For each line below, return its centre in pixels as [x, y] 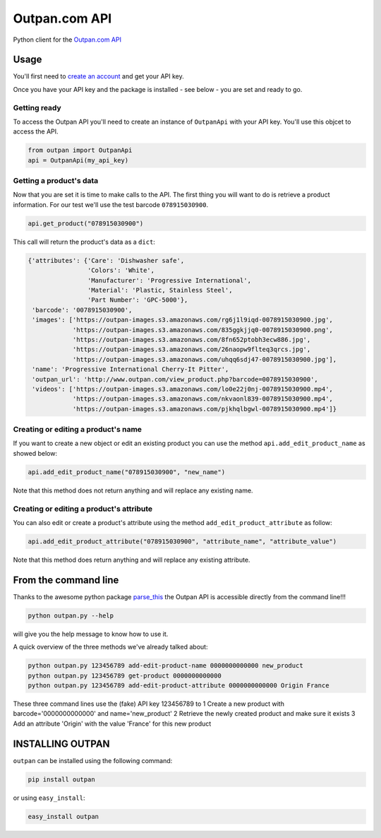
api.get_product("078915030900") [86, 223]
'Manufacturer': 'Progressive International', [169, 280]
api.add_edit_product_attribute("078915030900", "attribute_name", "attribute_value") [182, 541]
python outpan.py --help [71, 615]
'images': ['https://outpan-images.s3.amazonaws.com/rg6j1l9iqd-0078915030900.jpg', [182, 320]
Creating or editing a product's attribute [83, 509]
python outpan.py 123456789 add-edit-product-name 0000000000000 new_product [165, 666]
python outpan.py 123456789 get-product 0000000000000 [125, 675]
